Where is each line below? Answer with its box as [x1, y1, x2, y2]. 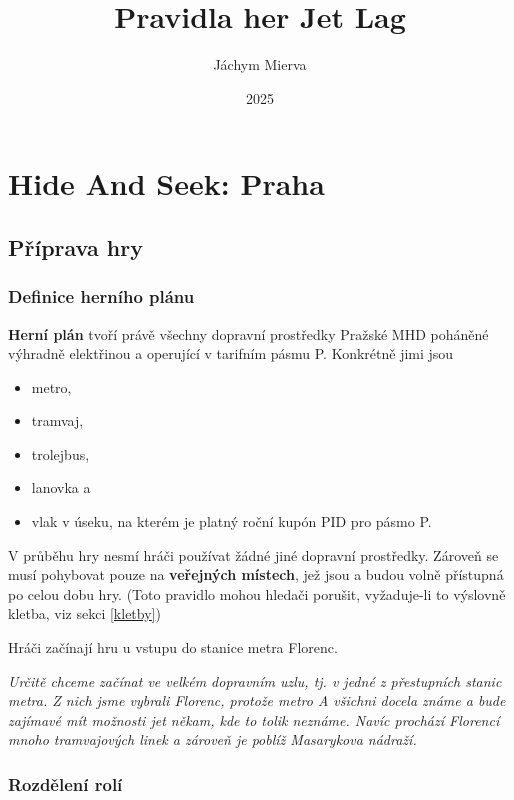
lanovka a [31, 477, 91, 498]
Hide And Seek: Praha [8, 163, 325, 204]
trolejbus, [31, 443, 90, 464]
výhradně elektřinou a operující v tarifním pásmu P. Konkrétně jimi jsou [8, 343, 454, 364]
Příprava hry [8, 231, 143, 262]
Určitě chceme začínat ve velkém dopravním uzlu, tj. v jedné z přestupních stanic [8, 670, 502, 691]
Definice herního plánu [8, 284, 195, 309]
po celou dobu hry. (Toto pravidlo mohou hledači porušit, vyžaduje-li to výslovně [8, 583, 506, 604]
